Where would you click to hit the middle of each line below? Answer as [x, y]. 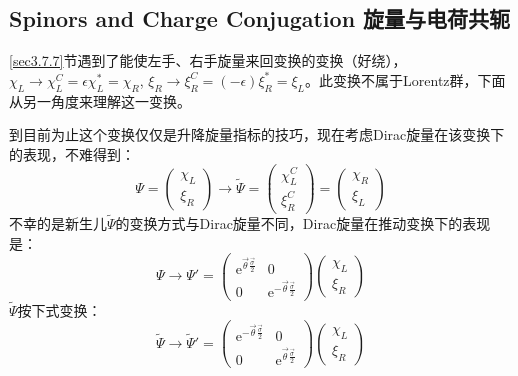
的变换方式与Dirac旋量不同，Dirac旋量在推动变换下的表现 [303, 222]
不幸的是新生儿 [58, 222]
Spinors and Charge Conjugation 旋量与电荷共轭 [260, 18]
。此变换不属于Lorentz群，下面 [405, 79]
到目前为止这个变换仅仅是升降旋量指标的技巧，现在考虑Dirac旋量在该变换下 [257, 134]
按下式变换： [59, 309]
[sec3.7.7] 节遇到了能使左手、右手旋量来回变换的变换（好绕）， [208, 60]
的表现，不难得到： [72, 153]
